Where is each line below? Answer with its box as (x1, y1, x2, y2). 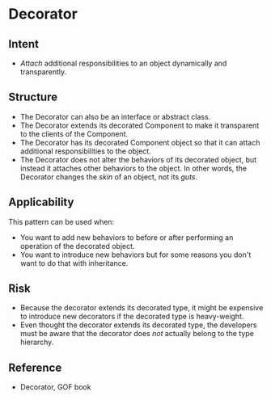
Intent (8, 37, 39, 51)
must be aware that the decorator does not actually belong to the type (19, 329, 255, 339)
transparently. (19, 67, 67, 77)
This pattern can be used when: (8, 217, 115, 226)
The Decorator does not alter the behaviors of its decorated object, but (19, 154, 257, 164)
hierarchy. (19, 337, 54, 347)
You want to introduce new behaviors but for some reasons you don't (19, 250, 252, 259)
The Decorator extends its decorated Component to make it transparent (19, 120, 260, 130)
